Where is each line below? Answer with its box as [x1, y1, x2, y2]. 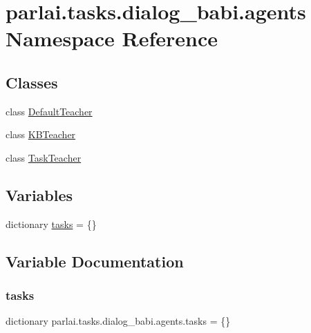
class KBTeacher [6, 127, 76, 142]
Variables [6, 184, 73, 205]
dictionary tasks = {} [6, 216, 97, 231]
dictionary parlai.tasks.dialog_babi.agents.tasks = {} [6, 314, 231, 328]
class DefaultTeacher [6, 104, 93, 118]
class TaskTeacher [6, 150, 82, 164]
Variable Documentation [6, 250, 184, 272]
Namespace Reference [6, 24, 218, 53]
